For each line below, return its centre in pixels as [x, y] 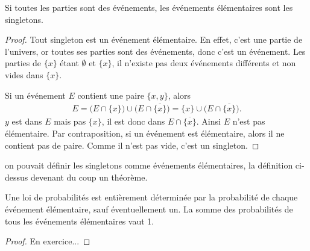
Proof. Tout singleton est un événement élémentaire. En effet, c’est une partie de [154, 39]
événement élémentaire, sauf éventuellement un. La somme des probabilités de [149, 209]
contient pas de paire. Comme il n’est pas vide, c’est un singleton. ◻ [132, 145]
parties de [23, 63]
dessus [17, 177]
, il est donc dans [133, 121]
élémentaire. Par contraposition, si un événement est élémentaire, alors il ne [145, 133]
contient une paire [111, 95]
